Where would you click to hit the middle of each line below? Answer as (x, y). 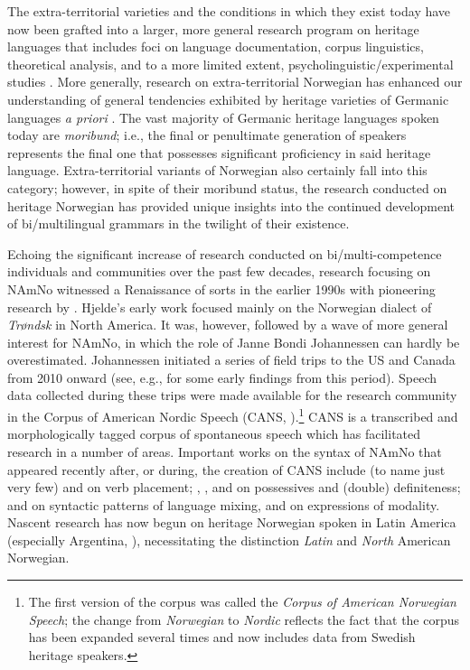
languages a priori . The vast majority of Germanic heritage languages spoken (223, 117)
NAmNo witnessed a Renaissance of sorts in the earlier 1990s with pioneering (221, 288)
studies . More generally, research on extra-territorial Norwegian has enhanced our (235, 82)
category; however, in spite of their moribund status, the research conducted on (227, 187)
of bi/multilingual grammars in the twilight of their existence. (179, 223)
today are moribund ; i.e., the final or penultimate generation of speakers (207, 135)
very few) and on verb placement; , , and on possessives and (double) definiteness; (234, 487)
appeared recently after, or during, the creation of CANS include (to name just (226, 469)
